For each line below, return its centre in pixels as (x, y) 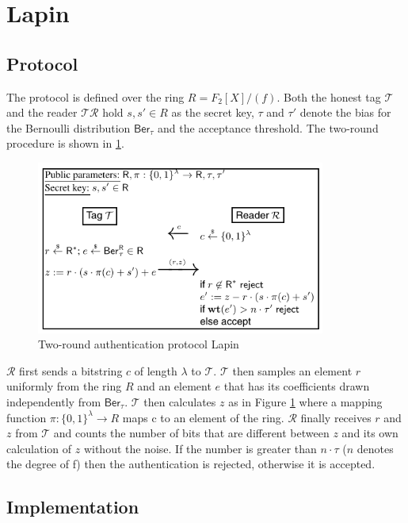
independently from (54, 401)
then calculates (180, 401)
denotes (375, 448)
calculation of (39, 448)
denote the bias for (345, 112)
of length (156, 370)
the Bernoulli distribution (69, 127)
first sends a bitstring (71, 370)
